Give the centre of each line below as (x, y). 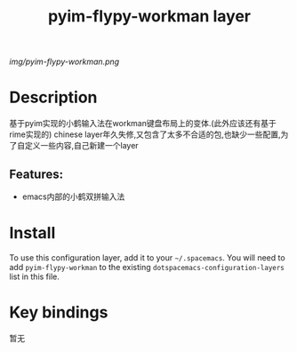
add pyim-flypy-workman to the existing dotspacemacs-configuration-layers (147, 267)
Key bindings (59, 312)
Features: (36, 174)
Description (53, 97)
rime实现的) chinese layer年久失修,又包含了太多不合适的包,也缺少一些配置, (145, 134)
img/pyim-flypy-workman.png (64, 62)
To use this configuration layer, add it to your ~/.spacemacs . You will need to (148, 257)
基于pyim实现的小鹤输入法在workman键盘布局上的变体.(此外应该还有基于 (143, 124)
